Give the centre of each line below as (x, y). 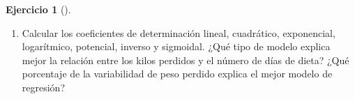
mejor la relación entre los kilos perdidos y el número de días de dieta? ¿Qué (186, 60)
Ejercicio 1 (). (38, 9)
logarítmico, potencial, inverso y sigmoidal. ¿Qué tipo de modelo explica (176, 46)
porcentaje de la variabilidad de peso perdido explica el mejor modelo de (177, 74)
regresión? (44, 87)
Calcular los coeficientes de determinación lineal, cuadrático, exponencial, (179, 32)
